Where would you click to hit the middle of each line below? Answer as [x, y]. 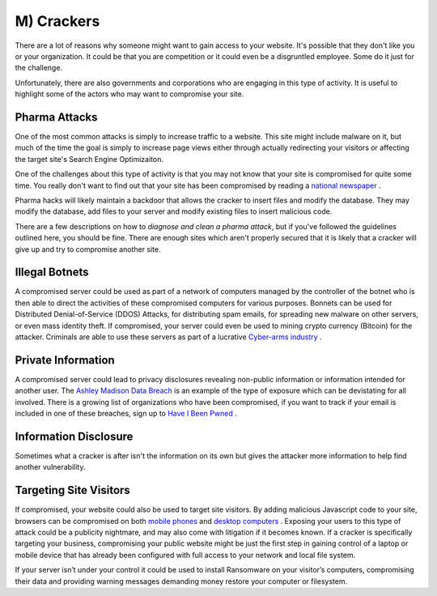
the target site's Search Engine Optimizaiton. [89, 159]
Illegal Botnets [52, 272]
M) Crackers [57, 21]
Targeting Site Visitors [73, 490]
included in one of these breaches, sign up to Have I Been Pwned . [126, 414]
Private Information [65, 360]
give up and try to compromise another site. [88, 249]
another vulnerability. [50, 467]
